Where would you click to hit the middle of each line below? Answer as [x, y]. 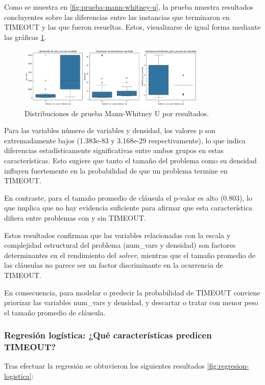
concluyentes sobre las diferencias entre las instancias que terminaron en [117, 17]
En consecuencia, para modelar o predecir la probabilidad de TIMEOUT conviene [132, 292]
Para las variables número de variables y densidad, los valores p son [110, 130]
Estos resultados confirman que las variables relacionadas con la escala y [117, 235]
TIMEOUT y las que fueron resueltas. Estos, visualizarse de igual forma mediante [132, 27]
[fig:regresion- [228, 366]
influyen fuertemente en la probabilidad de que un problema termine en [116, 170]
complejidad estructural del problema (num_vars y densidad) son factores [120, 245]
